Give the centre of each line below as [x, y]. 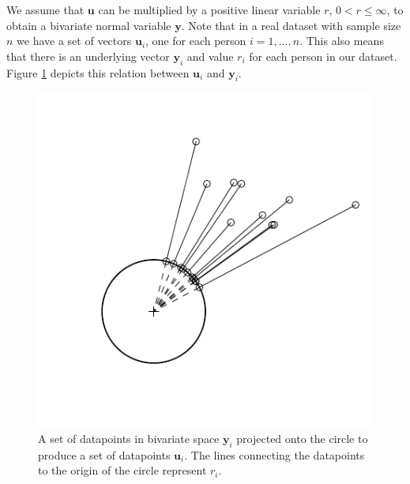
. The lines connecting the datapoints [275, 454]
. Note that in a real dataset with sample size [291, 25]
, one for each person [196, 41]
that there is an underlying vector [88, 56]
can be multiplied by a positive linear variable [209, 9]
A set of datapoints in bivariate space [129, 438]
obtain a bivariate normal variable [89, 25]
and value [210, 56]
